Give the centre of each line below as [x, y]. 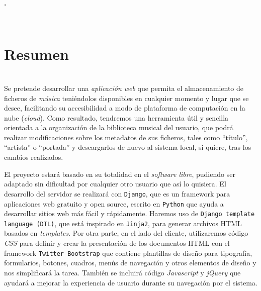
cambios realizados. [34, 157]
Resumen [36, 54]
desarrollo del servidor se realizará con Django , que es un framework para [117, 193]
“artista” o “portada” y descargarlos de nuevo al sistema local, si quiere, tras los [128, 147]
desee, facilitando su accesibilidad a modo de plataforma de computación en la [125, 108]
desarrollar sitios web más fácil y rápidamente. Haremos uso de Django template [129, 213]
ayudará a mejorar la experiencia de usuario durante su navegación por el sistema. [131, 282]
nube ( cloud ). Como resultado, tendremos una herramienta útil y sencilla [116, 117]
